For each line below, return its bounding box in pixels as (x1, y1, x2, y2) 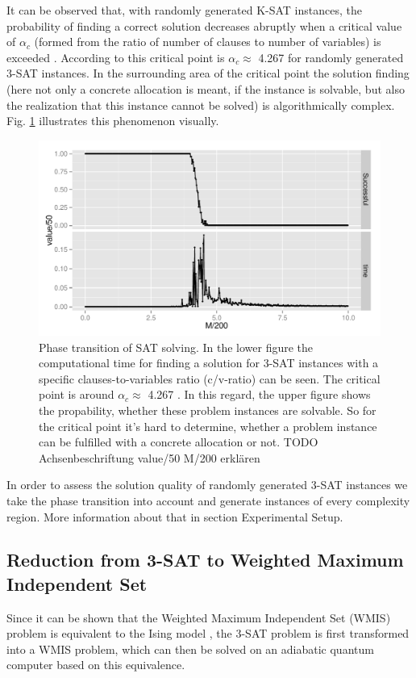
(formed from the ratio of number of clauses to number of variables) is (34, 33, 381, 50)
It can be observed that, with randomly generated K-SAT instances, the (6, 2, 362, 18)
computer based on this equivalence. (6, 656, 185, 673)
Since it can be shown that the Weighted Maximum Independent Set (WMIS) (6, 609, 391, 626)
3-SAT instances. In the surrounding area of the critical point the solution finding (6, 65, 410, 82)
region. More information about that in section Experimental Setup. (6, 508, 343, 525)
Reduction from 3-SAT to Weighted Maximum (6, 547, 404, 572)
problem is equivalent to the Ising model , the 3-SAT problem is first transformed (6, 625, 410, 642)
